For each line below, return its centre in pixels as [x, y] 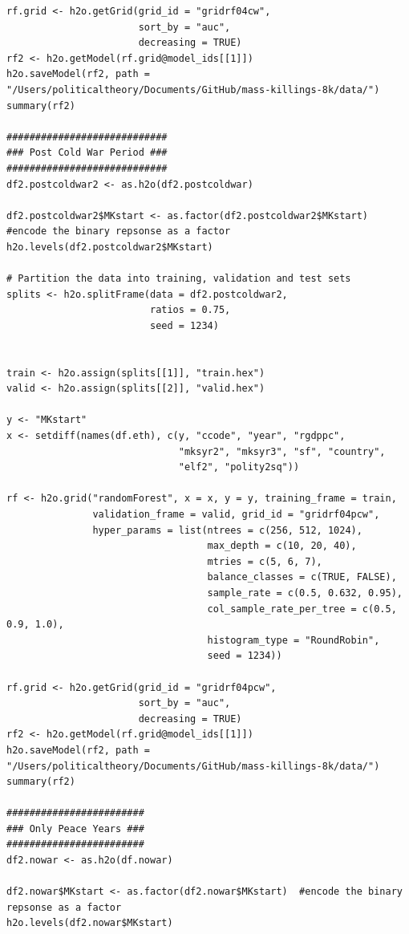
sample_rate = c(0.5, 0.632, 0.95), [305, 593]
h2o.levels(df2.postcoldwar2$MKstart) [110, 247]
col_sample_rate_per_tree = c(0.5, [302, 609]
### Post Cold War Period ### [87, 153]
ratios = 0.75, [190, 310]
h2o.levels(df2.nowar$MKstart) [90, 923]
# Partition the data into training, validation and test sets [179, 279]
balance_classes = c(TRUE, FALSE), [302, 577]
